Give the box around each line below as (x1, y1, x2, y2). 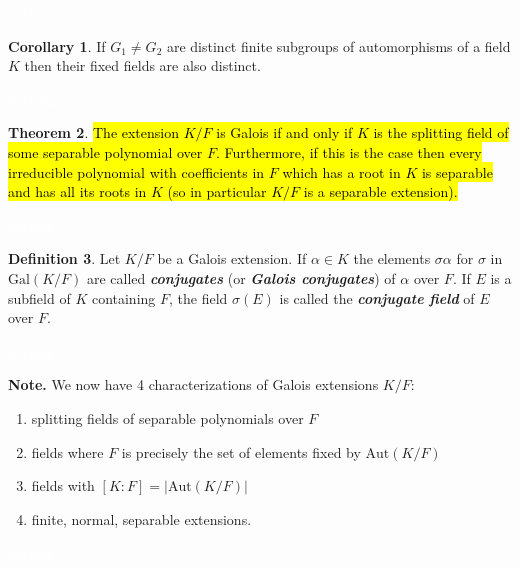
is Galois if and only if (216, 122, 353, 143)
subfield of (8, 287, 71, 308)
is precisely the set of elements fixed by (121, 441, 361, 462)
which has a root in (282, 161, 401, 182)
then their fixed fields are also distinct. (24, 55, 261, 76)
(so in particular (167, 181, 267, 202)
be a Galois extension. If (157, 248, 307, 269)
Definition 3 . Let (8, 248, 121, 269)
